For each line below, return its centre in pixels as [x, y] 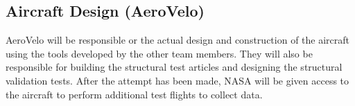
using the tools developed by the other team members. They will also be [159, 53]
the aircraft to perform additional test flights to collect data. [134, 94]
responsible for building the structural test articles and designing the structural [174, 67]
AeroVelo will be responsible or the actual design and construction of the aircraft [178, 40]
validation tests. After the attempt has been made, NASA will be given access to [177, 80]
